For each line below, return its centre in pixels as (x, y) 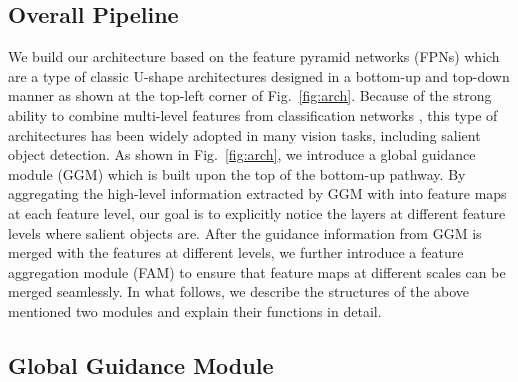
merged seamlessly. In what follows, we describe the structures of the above (239, 291)
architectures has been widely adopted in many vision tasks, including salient (244, 134)
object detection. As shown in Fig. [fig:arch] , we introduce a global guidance (242, 154)
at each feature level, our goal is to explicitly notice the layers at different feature (257, 212)
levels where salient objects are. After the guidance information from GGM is (245, 232)
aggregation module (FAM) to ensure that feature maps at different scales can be (257, 271)
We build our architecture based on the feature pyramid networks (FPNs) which (254, 56)
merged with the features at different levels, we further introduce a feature (236, 252)
